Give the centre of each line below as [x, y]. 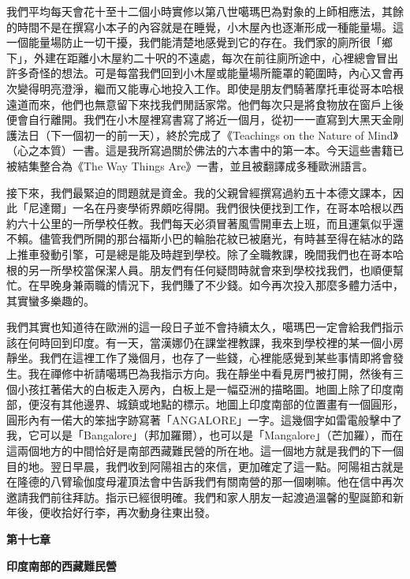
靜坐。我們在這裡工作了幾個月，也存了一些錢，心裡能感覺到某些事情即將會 [199, 358]
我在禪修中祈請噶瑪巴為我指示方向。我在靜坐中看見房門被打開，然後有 [210, 374]
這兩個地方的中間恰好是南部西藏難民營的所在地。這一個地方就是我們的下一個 [205, 451]
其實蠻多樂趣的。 [50, 300]
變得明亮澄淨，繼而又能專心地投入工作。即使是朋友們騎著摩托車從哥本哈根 [210, 88]
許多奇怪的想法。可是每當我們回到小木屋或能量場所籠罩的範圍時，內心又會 [199, 73]
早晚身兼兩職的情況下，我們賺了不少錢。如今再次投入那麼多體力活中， [221, 285]
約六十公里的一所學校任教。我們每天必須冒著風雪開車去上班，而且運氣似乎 [199, 223]
